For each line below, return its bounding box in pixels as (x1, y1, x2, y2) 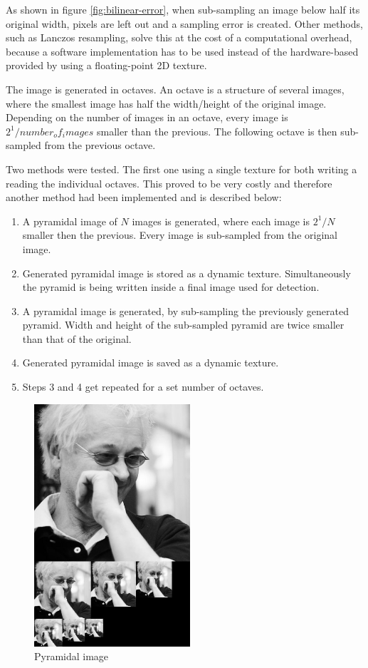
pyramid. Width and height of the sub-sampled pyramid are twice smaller (22, 317, 345, 332)
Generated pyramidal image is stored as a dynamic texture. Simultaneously (22, 265, 351, 280)
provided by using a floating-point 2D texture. (6, 58, 207, 73)
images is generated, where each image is (132, 213, 310, 228)
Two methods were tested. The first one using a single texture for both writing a (6, 161, 357, 176)
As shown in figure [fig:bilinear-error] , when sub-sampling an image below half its (6, 2, 360, 16)
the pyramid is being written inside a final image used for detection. (22, 279, 320, 294)
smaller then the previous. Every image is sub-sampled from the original (22, 227, 337, 242)
